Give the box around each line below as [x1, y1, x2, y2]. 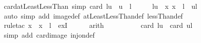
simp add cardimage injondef [3, 29, 95, 40]
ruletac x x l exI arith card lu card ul [3, 20, 193, 30]
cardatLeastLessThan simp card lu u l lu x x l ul [3, 1, 198, 11]
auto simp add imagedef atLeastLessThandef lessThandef [3, 10, 183, 21]
